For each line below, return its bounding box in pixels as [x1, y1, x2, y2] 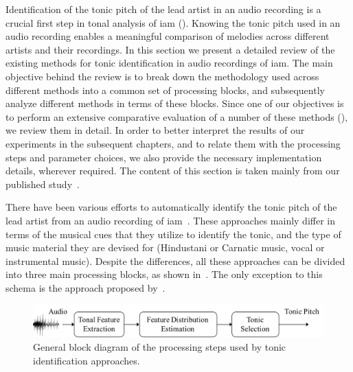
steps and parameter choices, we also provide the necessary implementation [5, 150, 322, 164]
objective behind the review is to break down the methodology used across [5, 69, 319, 83]
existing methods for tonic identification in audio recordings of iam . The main [5, 56, 333, 70]
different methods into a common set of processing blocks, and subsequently [5, 82, 325, 97]
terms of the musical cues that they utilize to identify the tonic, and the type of [5, 226, 341, 241]
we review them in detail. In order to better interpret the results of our [5, 123, 305, 137]
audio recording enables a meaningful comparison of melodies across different [5, 29, 330, 43]
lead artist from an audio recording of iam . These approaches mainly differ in [5, 213, 335, 227]
